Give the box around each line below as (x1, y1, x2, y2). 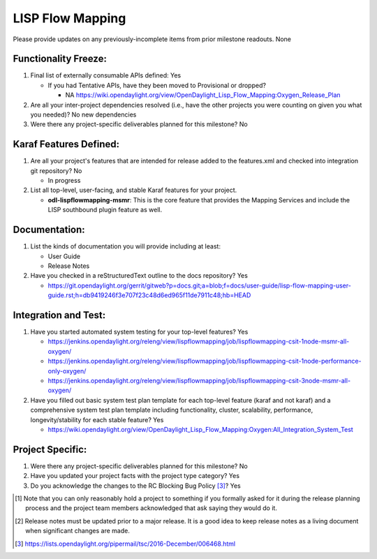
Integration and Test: (13, 309, 106, 321)
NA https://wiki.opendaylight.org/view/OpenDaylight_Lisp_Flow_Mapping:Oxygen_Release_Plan (65, 91, 341, 99)
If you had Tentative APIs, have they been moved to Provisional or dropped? (47, 81, 267, 89)
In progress (47, 177, 81, 185)
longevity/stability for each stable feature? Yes (30, 415, 164, 424)
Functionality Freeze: (13, 53, 108, 65)
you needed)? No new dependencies (30, 110, 137, 119)
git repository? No (30, 166, 82, 174)
